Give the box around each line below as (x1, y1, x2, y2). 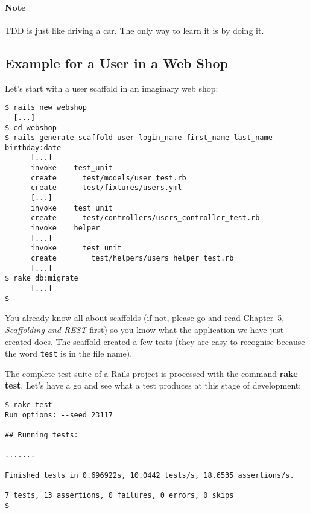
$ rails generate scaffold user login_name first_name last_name (5, 133, 273, 142)
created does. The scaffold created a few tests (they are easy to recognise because (5, 335, 305, 347)
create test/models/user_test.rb (30, 173, 186, 182)
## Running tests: (5, 430, 78, 439)
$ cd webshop (5, 123, 57, 132)
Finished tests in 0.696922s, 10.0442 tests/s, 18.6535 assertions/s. (5, 471, 294, 480)
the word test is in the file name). (5, 347, 133, 360)
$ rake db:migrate (5, 274, 78, 283)
